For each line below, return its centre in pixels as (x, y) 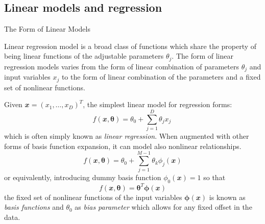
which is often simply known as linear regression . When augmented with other (127, 136)
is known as (227, 197)
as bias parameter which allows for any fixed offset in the (163, 207)
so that (214, 177)
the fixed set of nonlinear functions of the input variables (93, 197)
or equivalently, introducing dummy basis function (83, 177)
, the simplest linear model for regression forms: (158, 104)
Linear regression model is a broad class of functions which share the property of (130, 46)
